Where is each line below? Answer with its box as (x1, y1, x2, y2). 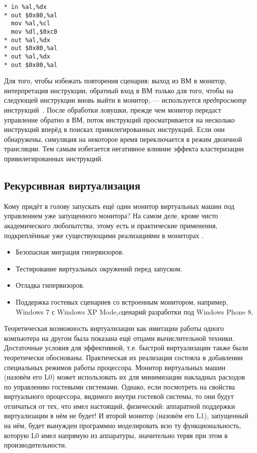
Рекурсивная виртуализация (4, 177, 140, 193)
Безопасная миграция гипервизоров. (15, 247, 124, 257)
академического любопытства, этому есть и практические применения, (4, 220, 218, 230)
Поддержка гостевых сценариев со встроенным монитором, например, (15, 296, 228, 307)
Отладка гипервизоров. (15, 280, 85, 290)
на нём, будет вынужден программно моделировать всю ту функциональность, (4, 420, 241, 431)
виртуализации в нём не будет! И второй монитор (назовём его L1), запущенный (4, 410, 249, 421)
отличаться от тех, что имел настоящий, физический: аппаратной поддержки (4, 400, 235, 411)
